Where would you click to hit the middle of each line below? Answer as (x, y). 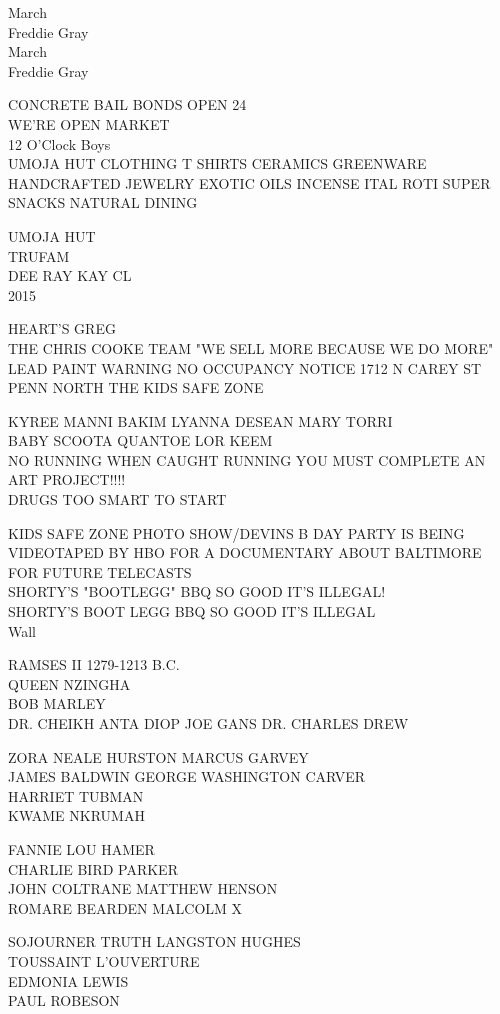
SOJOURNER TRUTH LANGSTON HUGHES (154, 941)
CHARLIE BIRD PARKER (93, 868)
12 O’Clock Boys (59, 143)
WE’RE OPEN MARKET (89, 123)
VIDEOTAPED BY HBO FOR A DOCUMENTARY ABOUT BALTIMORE (245, 552)
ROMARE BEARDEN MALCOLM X (125, 907)
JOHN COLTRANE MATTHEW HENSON (143, 888)
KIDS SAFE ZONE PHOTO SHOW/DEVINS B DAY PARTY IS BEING (236, 532)
